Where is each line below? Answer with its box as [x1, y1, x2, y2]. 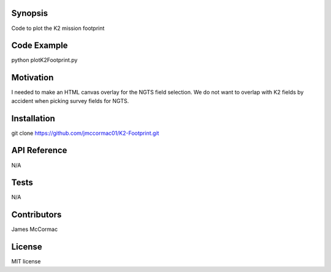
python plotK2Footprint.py [11, 56, 78, 64]
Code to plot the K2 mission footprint [11, 25, 105, 32]
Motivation [11, 72, 54, 83]
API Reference [11, 145, 67, 156]
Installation [11, 113, 55, 124]
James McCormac [11, 225, 58, 233]
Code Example [11, 40, 68, 51]
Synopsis [11, 8, 48, 18]
